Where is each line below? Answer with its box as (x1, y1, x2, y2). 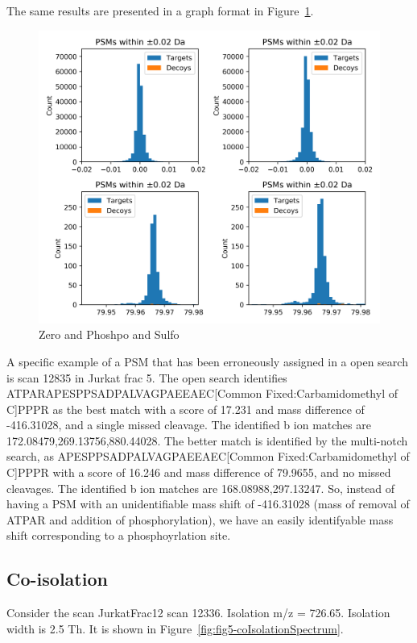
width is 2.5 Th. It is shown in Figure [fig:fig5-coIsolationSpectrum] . (6, 620, 344, 637)
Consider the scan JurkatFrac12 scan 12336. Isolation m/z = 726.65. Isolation (6, 604, 390, 621)
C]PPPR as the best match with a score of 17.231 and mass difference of (6, 400, 365, 417)
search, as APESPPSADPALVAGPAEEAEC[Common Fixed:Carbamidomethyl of (6, 448, 410, 465)
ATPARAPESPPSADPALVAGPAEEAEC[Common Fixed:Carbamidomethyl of (6, 385, 398, 402)
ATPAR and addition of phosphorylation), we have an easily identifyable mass (6, 511, 394, 528)
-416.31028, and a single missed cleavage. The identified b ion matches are (6, 416, 371, 433)
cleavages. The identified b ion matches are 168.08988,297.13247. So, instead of (6, 479, 395, 496)
